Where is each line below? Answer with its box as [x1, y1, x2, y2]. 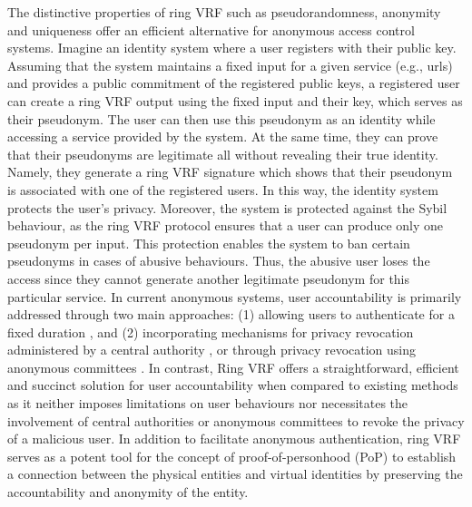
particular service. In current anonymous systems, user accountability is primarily [7, 287, 462, 306]
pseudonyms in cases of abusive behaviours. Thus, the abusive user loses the [7, 251, 430, 270]
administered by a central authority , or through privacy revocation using [7, 340, 417, 359]
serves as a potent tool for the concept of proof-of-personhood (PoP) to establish [7, 446, 457, 465]
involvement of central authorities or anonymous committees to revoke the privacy [7, 411, 465, 430]
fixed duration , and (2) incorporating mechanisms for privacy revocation [7, 322, 414, 341]
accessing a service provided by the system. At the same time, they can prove [7, 127, 438, 146]
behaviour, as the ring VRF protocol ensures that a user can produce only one [7, 216, 444, 235]
